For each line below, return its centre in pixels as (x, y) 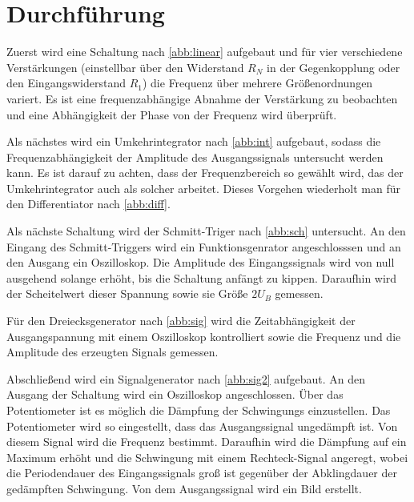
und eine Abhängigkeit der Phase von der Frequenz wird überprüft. (172, 114)
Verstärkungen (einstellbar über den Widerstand (125, 67)
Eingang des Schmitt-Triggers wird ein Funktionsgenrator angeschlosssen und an (204, 246)
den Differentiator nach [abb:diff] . (88, 204)
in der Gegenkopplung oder (334, 67)
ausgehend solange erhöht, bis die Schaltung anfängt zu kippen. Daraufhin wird (202, 277)
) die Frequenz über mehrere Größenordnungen (257, 83)
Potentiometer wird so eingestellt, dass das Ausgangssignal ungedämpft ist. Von (202, 426)
